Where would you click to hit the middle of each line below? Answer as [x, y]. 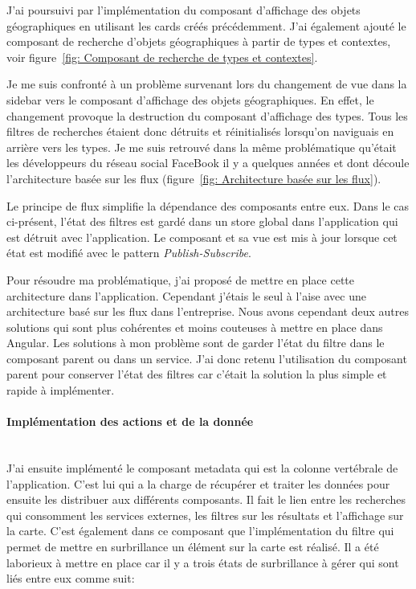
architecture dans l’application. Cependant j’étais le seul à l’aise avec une [186, 295]
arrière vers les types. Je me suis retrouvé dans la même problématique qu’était [202, 147]
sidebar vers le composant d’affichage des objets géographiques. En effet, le [190, 99]
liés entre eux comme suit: [71, 578]
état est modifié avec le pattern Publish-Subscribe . [129, 253]
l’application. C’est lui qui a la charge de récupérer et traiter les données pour [198, 483]
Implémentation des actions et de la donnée [130, 421]
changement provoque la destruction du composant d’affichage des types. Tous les [207, 115]
